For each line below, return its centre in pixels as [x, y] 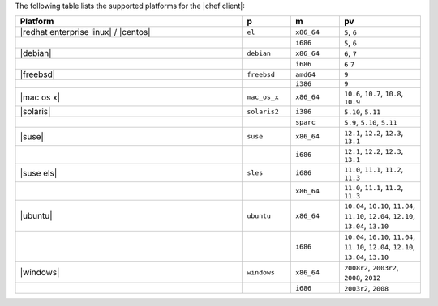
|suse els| [39, 172]
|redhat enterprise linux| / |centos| [85, 32]
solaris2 [263, 111]
